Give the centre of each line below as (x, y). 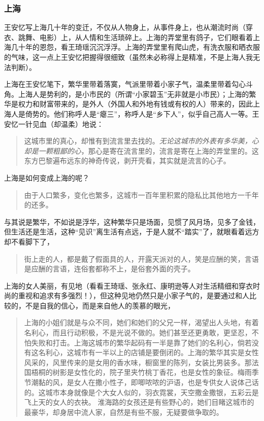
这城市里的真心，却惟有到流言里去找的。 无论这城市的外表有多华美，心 (141, 141)
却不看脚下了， (29, 241)
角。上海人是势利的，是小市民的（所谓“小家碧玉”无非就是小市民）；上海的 (127, 94)
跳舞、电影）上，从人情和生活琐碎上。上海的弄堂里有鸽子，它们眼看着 (135, 37)
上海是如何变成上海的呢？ (47, 177)
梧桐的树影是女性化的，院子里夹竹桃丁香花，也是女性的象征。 (134, 372)
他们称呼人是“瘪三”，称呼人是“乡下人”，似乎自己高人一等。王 (156, 113)
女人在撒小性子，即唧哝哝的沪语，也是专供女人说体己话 (166, 382)
